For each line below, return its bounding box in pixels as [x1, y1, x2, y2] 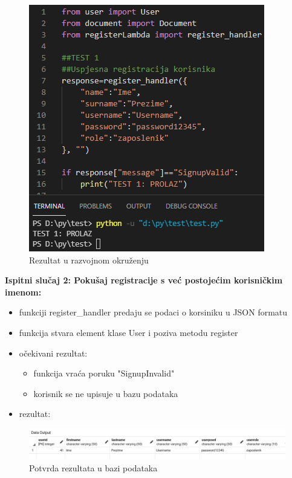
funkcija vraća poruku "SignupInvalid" [33, 367, 175, 379]
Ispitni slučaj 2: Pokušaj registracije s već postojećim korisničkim [5, 274, 283, 286]
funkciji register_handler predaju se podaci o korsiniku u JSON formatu [19, 306, 288, 318]
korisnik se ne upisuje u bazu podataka [33, 387, 178, 399]
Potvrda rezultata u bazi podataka [29, 461, 158, 474]
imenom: [5, 285, 42, 298]
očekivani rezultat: [19, 346, 88, 359]
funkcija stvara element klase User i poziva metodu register [19, 326, 238, 338]
